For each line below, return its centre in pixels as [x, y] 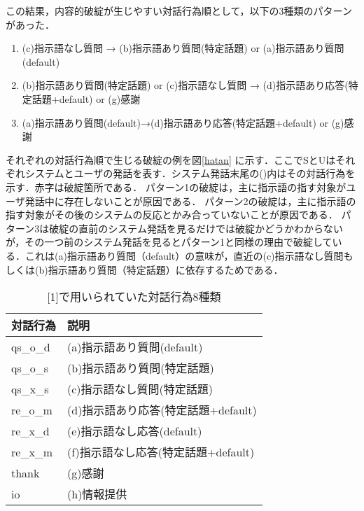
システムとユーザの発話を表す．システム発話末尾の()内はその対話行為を [190, 173]
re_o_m [32, 409]
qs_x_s [30, 388]
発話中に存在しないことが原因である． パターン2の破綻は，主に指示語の [190, 201]
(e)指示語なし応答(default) [135, 431]
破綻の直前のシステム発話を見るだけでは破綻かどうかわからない [196, 228]
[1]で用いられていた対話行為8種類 [134, 297]
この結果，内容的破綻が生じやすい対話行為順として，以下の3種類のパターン [179, 10]
